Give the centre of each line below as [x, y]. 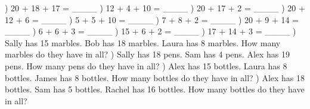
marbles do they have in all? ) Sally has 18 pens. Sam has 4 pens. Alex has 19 [148, 54]
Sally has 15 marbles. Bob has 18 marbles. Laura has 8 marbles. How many [143, 42]
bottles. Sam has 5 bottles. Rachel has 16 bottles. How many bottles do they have [155, 89]
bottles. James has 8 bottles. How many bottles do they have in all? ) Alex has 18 [155, 77]
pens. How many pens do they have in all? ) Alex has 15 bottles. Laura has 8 [146, 65]
